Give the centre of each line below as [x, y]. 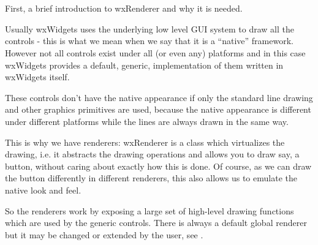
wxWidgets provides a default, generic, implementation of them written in [144, 65]
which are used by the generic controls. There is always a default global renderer [156, 223]
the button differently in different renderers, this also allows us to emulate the [151, 178]
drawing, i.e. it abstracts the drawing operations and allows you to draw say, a [152, 154]
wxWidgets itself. [37, 77]
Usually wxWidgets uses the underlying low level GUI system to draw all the [150, 28]
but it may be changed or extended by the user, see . [104, 234]
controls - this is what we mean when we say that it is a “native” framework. [149, 41]
